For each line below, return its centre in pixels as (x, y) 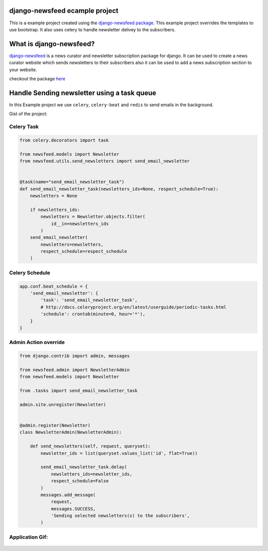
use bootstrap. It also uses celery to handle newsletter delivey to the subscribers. (92, 29)
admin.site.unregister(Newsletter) (63, 404)
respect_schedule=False (80, 481)
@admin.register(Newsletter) (55, 425)
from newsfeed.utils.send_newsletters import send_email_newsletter (105, 161)
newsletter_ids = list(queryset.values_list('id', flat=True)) (119, 453)
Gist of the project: (28, 114)
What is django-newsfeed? (52, 44)
